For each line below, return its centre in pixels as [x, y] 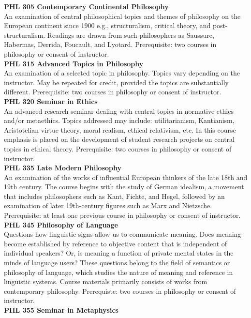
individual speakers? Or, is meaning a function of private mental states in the [119, 253]
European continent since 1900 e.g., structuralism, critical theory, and [107, 25]
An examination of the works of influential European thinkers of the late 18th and [126, 177]
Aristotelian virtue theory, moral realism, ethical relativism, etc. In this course [120, 129]
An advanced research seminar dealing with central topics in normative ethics [119, 111]
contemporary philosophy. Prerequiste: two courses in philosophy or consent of [120, 291]
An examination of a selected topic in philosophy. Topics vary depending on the [122, 73]
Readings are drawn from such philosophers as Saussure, [131, 35]
